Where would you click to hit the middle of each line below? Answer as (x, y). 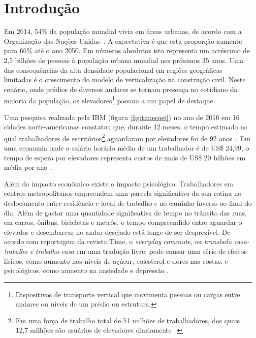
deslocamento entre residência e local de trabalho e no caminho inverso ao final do (128, 202)
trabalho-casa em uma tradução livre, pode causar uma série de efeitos (141, 251)
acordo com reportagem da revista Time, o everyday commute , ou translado (118, 241)
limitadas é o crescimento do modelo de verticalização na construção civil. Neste (125, 79)
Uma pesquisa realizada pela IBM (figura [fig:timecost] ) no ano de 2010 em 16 (122, 117)
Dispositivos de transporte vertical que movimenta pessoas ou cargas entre (128, 294)
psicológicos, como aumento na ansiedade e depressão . (86, 270)
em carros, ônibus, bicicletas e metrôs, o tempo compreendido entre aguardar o (123, 222)
